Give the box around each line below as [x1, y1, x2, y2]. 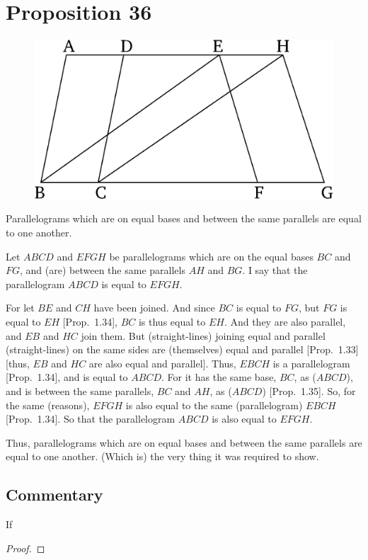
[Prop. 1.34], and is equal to [6, 370, 128, 384]
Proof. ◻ [6, 540, 45, 555]
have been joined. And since [93, 300, 215, 315]
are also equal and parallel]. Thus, [88, 355, 236, 370]
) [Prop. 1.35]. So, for [262, 383, 356, 398]
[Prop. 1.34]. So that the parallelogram [6, 411, 176, 426]
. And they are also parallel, [224, 314, 346, 328]
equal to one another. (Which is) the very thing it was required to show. [6, 449, 319, 464]
